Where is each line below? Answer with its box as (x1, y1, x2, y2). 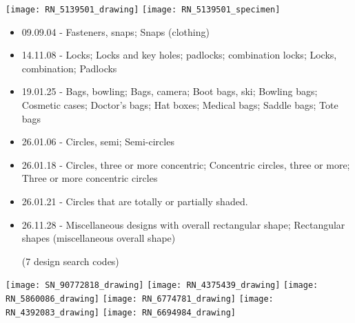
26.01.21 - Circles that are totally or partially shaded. (21, 194, 248, 208)
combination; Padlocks (21, 61, 117, 75)
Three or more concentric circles (21, 171, 158, 185)
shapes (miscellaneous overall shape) (21, 231, 176, 245)
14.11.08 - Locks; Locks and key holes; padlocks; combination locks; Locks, (21, 48, 337, 62)
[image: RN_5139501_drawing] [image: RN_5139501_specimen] (6, 5, 281, 14)
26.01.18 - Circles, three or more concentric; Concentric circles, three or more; (21, 157, 350, 171)
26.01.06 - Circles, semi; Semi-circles (21, 134, 174, 149)
